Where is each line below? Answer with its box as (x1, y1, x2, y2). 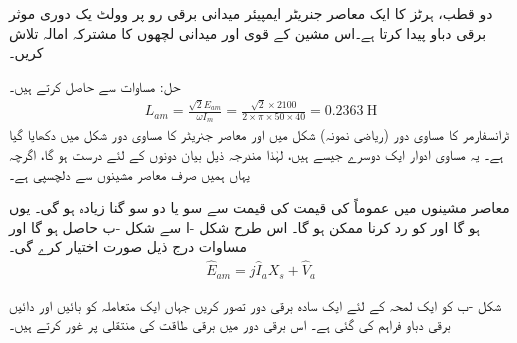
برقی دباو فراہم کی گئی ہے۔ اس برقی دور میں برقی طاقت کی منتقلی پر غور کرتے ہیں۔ (9, 314, 451, 335)
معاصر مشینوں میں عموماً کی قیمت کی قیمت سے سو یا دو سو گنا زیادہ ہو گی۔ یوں (9, 197, 510, 218)
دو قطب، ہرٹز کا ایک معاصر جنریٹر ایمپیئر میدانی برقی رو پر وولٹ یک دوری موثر (9, 3, 493, 23)
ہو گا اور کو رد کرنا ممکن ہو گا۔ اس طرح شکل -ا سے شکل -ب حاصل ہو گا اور (9, 216, 480, 237)
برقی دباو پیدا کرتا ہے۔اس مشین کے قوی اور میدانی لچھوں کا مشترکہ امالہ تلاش (9, 22, 487, 43)
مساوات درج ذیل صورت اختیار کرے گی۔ (9, 236, 247, 257)
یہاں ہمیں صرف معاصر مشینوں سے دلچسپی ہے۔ (9, 163, 250, 184)
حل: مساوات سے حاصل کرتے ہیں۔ (9, 75, 181, 96)
